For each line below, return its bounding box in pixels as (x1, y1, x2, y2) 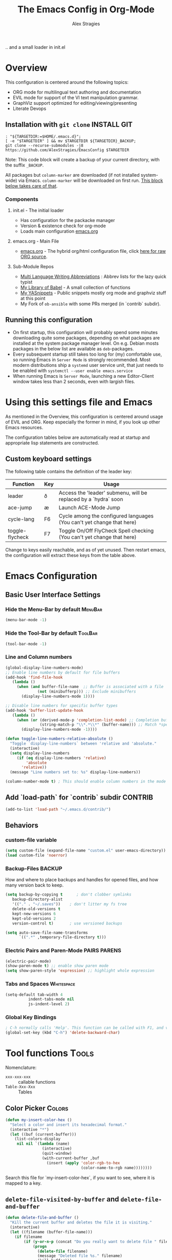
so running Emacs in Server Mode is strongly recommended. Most (12, 356, 151, 363)
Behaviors (5, 821, 38, 830)
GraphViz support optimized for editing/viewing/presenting (12, 100, 137, 106)
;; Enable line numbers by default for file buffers (5, 670, 120, 675)
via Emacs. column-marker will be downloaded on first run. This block (18, 177, 163, 183)
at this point (20, 295, 46, 301)
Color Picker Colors (5, 1104, 69, 1113)
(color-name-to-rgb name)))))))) (81, 1165, 153, 1170)
